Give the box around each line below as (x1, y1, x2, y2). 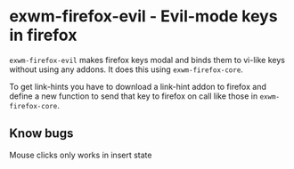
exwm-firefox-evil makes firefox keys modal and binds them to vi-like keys (9, 54, 285, 65)
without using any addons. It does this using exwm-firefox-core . (9, 64, 243, 75)
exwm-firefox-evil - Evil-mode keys (9, 6, 278, 27)
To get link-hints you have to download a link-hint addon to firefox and (9, 81, 267, 92)
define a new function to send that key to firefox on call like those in (9, 91, 258, 101)
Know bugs (9, 126, 74, 141)
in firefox (9, 25, 78, 45)
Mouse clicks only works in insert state (9, 149, 152, 160)
